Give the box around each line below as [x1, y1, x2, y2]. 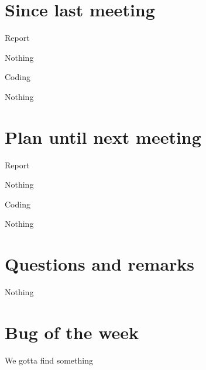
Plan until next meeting [5, 125, 201, 148]
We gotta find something [5, 354, 93, 366]
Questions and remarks [5, 252, 195, 276]
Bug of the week [5, 320, 139, 344]
